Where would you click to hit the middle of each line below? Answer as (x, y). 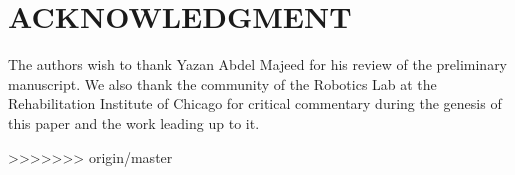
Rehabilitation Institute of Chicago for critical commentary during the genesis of (255, 103)
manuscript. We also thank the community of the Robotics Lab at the (222, 83)
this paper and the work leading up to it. (134, 122)
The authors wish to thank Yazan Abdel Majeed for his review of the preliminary (258, 64)
